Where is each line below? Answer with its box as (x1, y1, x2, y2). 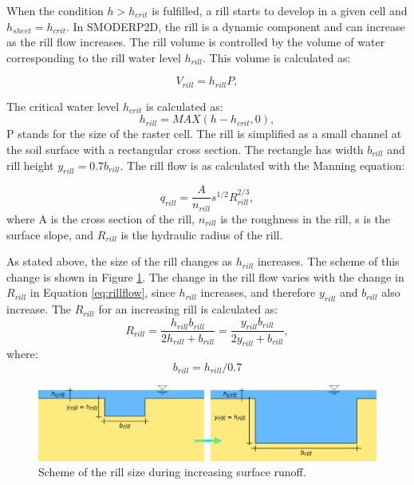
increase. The (6, 301, 71, 317)
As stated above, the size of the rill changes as (6, 253, 233, 270)
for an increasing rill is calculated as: (98, 301, 278, 317)
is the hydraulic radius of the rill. (120, 226, 283, 242)
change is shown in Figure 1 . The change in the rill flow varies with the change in (6, 268, 404, 285)
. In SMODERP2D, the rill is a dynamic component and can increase (65, 18, 405, 34)
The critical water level (6, 97, 120, 114)
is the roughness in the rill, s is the (220, 210, 391, 227)
